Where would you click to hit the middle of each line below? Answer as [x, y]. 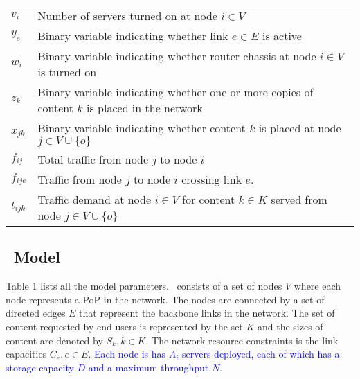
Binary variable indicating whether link [133, 36]
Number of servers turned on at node [127, 16]
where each [317, 286]
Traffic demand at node [94, 199]
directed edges [36, 313]
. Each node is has [127, 354]
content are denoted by [54, 340]
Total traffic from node [93, 159]
